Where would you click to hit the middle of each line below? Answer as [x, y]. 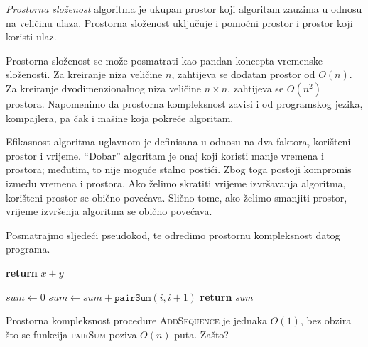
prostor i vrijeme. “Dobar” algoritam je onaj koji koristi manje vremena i [165, 155]
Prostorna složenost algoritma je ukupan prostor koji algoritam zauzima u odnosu [184, 9]
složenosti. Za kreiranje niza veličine [84, 74]
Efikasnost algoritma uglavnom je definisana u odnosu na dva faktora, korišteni [178, 142]
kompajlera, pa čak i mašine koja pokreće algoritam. [120, 117]
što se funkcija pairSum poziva [71, 334]
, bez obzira [326, 320]
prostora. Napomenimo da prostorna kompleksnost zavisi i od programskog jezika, [184, 103]
